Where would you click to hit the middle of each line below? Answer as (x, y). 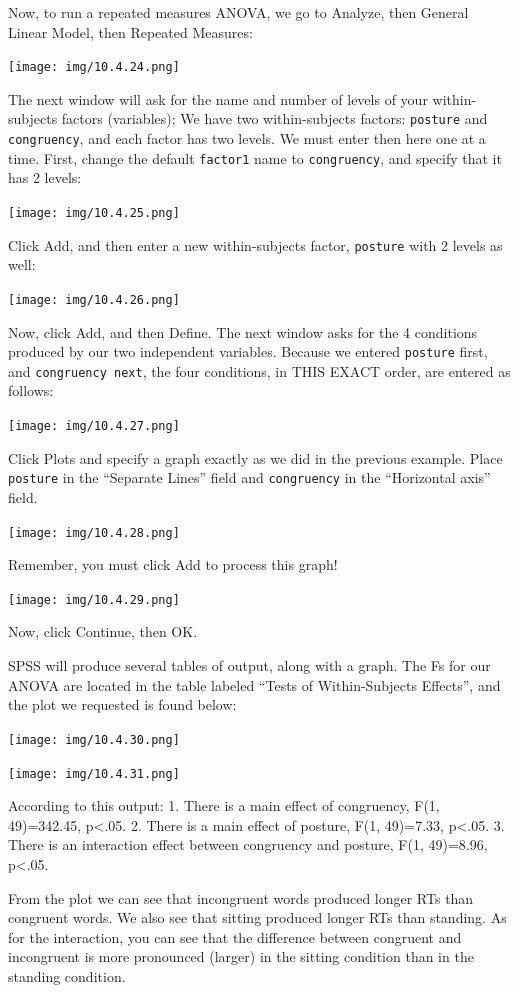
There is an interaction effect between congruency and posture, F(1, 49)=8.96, (248, 844)
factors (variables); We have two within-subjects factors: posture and (274, 118)
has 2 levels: (45, 177)
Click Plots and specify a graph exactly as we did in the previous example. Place (255, 457)
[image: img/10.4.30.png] (94, 739)
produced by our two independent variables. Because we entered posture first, (248, 351)
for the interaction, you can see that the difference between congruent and (235, 936)
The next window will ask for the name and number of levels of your (218, 98)
